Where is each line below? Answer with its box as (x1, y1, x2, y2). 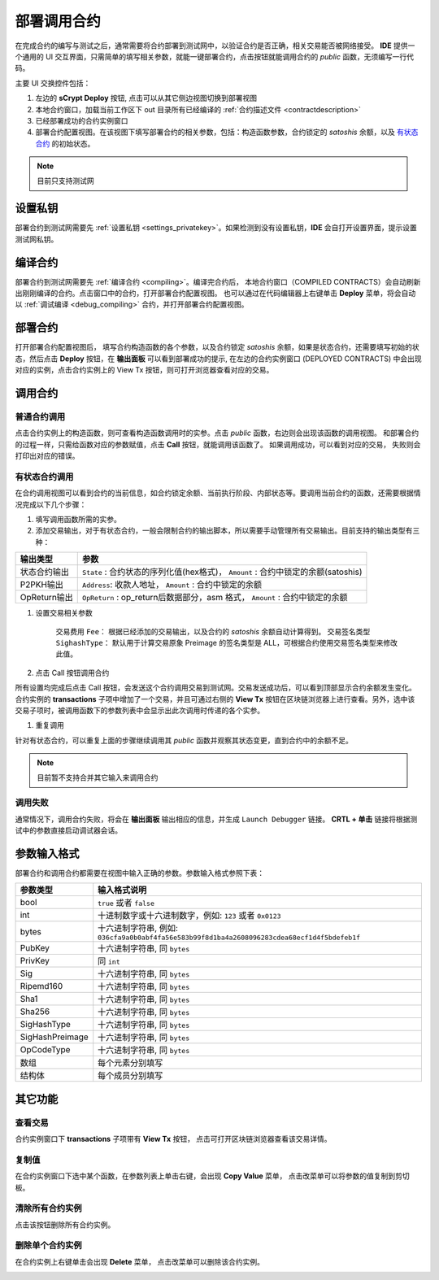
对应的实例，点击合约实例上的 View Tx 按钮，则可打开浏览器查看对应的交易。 (15, 365, 274, 375)
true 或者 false (98, 897, 154, 908)
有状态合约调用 (15, 471, 74, 482)
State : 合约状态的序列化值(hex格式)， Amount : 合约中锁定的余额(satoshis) (82, 566, 363, 577)
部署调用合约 (15, 12, 102, 30)
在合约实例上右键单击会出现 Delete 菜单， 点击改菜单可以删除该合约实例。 (15, 1256, 264, 1266)
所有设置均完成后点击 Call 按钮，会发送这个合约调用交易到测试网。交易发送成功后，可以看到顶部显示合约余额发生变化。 (15, 683, 416, 693)
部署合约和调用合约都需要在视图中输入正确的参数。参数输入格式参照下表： (15, 868, 264, 877)
